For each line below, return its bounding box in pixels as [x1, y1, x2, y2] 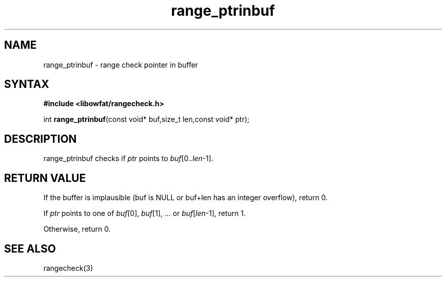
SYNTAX [4, 78, 49, 91]
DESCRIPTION [4, 132, 77, 145]
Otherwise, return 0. [43, 225, 111, 234]
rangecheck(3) [43, 263, 93, 272]
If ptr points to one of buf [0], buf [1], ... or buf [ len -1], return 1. [43, 209, 246, 218]
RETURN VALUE [4, 171, 86, 184]
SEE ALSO [4, 242, 56, 255]
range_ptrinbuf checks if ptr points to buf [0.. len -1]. [43, 154, 213, 163]
